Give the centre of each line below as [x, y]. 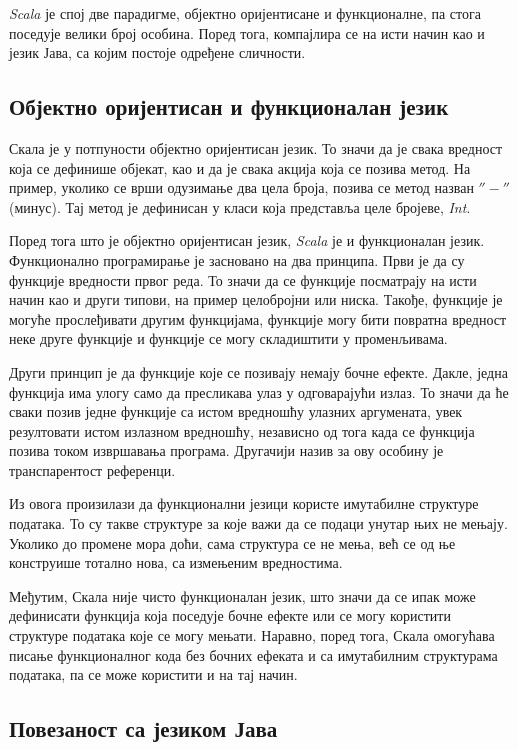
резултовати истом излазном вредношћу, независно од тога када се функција [242, 430]
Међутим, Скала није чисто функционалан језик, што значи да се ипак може [242, 595]
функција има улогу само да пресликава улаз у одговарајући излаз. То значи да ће [259, 391]
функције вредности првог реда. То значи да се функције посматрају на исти [243, 279]
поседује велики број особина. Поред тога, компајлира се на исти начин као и [247, 32]
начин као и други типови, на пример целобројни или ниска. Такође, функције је [256, 299]
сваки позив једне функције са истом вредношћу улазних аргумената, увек [236, 411]
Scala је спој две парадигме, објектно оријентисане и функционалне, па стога [245, 13]
